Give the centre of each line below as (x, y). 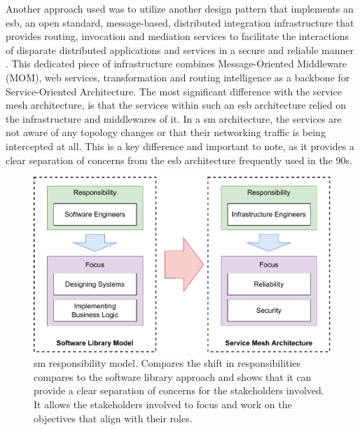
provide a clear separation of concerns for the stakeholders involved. (179, 390)
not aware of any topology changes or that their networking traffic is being (166, 132)
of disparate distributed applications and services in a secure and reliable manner (180, 49)
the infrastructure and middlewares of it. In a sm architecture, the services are (174, 118)
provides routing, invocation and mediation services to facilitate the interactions (178, 36)
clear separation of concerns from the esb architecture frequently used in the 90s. (179, 160)
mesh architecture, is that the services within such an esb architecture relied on (176, 105)
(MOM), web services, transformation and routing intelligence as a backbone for (178, 77)
